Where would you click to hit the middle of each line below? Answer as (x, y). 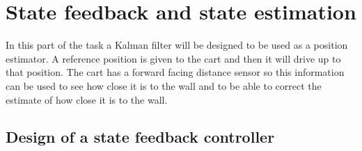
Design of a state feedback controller (140, 137)
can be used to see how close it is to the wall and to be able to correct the (164, 85)
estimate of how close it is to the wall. (87, 99)
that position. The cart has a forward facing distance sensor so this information (175, 72)
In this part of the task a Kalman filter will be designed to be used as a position (177, 45)
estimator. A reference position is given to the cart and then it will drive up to (173, 58)
